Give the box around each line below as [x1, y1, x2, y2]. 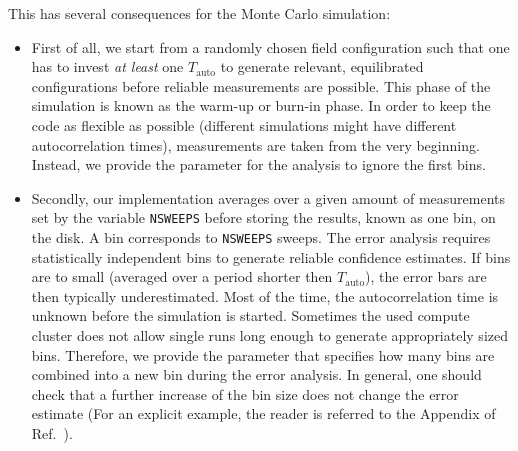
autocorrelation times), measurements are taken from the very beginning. [31, 134, 480, 155]
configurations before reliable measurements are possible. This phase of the [31, 75, 491, 96]
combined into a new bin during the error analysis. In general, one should [31, 364, 482, 385]
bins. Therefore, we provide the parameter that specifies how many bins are [31, 344, 495, 365]
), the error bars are [365, 266, 487, 287]
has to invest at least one [31, 56, 184, 77]
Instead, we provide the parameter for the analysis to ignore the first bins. [31, 154, 486, 175]
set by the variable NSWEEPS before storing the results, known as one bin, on [31, 207, 496, 228]
